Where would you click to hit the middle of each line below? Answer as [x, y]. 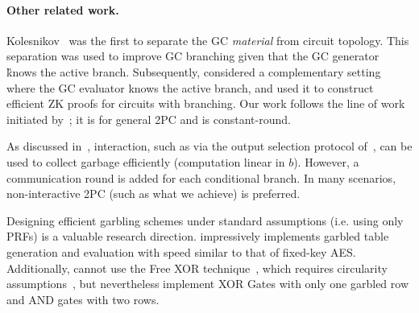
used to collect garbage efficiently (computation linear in [146, 161]
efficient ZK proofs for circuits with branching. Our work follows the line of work [206, 103]
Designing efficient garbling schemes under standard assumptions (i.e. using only [205, 220]
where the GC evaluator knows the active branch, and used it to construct [190, 87]
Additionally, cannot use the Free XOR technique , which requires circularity [197, 268]
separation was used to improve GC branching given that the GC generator [193, 56]
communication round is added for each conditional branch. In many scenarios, [201, 177]
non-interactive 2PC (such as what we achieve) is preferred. [153, 194]
